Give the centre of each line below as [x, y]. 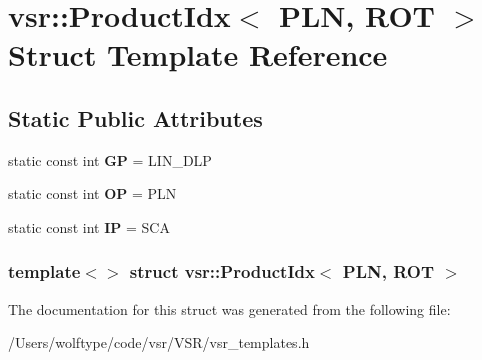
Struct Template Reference [198, 54]
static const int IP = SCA [89, 226]
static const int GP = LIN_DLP [110, 159]
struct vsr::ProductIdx [222, 271]
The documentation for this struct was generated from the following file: [229, 308]
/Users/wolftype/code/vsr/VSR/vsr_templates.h [159, 342]
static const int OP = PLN [92, 193]
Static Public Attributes [135, 117]
